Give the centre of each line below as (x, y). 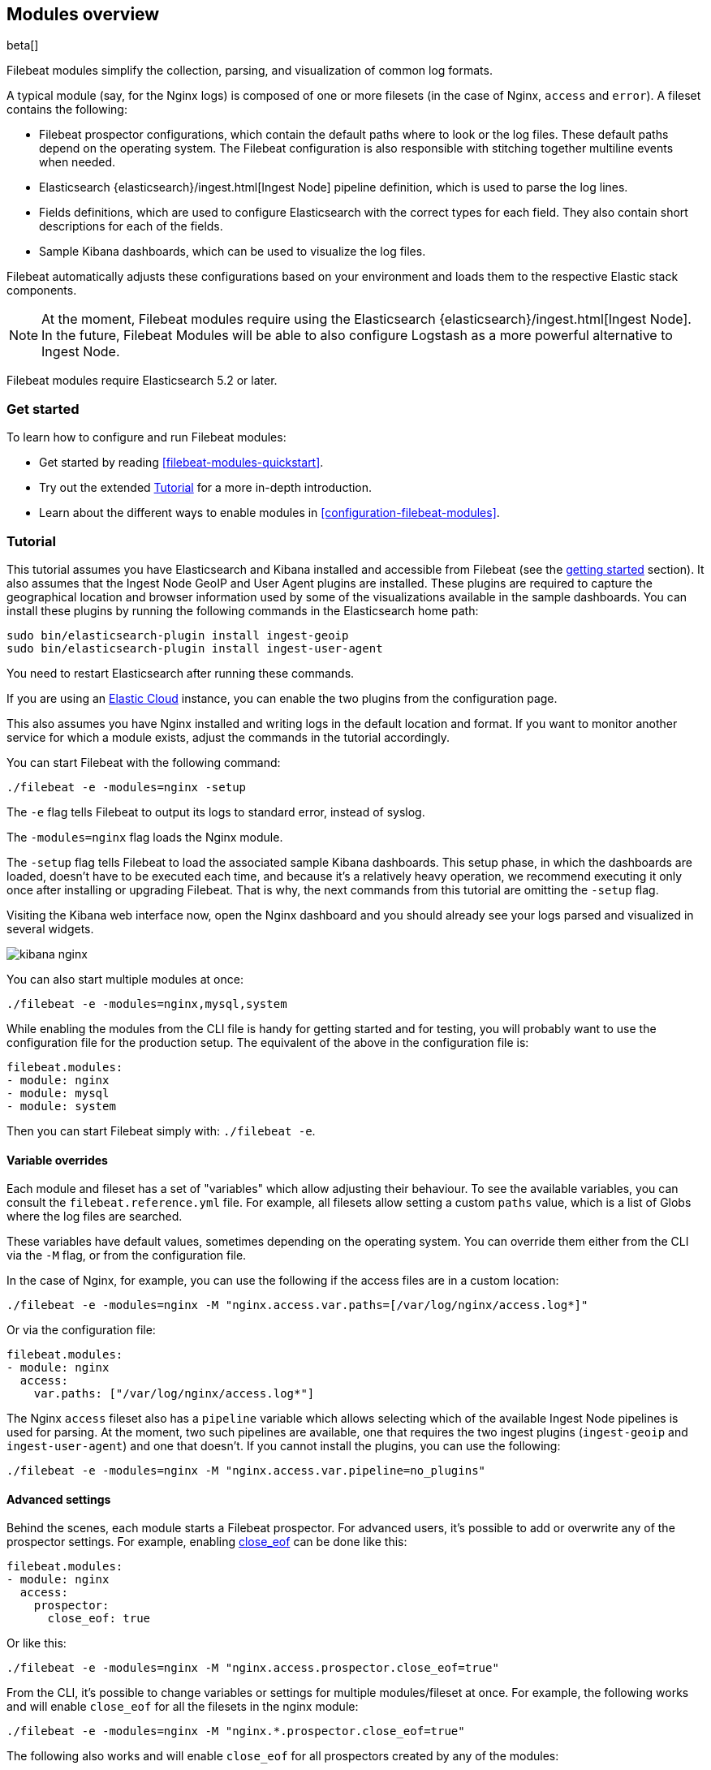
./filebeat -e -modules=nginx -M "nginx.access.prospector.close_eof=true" (253, 1668)
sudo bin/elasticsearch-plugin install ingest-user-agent (195, 648)
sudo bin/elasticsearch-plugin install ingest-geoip (178, 635)
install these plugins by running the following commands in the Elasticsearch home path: (243, 610)
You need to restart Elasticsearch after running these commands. (181, 673)
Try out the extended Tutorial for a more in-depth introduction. (206, 488)
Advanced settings (59, 1499)
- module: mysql (58, 1093)
